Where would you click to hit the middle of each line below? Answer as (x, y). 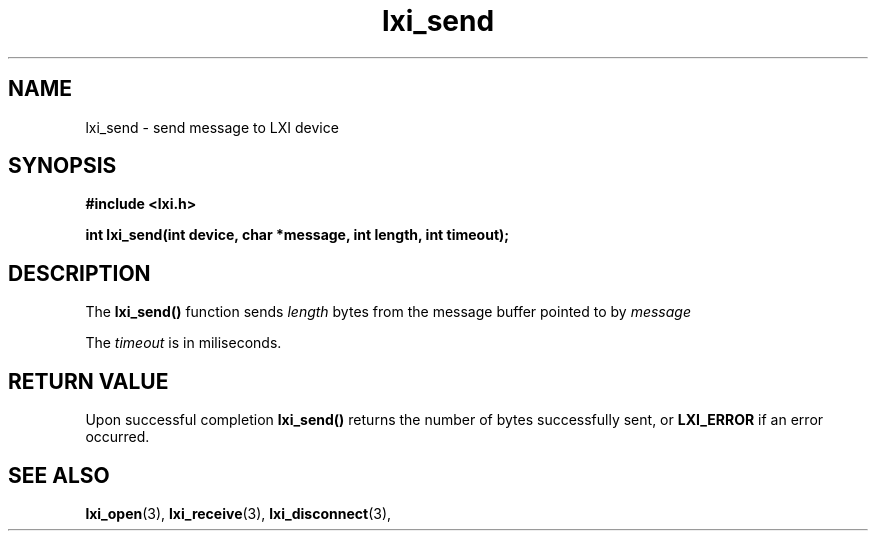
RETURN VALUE (88, 381)
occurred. (117, 437)
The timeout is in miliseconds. (183, 343)
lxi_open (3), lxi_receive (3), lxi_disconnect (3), (238, 513)
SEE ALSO (59, 475)
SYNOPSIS (62, 166)
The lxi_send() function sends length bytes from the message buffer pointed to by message (388, 312)
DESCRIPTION (79, 273)
